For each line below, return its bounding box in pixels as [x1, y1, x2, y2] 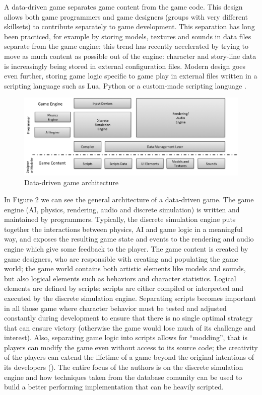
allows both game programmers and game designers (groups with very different [4, 11, 248, 22]
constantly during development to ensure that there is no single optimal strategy [4, 312, 253, 323]
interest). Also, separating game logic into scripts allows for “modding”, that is [4, 332, 247, 343]
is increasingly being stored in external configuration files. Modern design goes [4, 60, 246, 71]
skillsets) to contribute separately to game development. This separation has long [4, 21, 255, 32]
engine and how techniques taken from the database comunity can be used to [4, 371, 242, 382]
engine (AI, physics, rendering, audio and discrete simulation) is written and [4, 204, 240, 214]
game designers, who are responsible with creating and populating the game [4, 253, 238, 264]
